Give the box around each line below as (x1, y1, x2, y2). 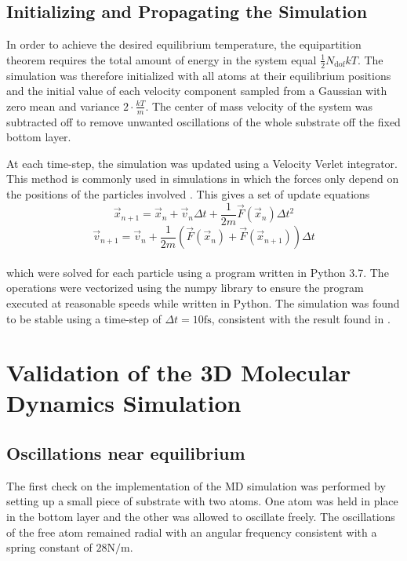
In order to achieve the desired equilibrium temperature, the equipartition (6, 36, 362, 53)
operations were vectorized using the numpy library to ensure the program (6, 279, 364, 296)
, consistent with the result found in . (211, 310, 391, 326)
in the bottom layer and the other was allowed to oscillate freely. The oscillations (6, 508, 395, 525)
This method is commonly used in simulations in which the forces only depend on (6, 170, 399, 187)
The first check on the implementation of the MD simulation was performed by (6, 477, 386, 494)
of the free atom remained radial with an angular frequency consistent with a (6, 523, 377, 540)
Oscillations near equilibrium (6, 441, 245, 465)
